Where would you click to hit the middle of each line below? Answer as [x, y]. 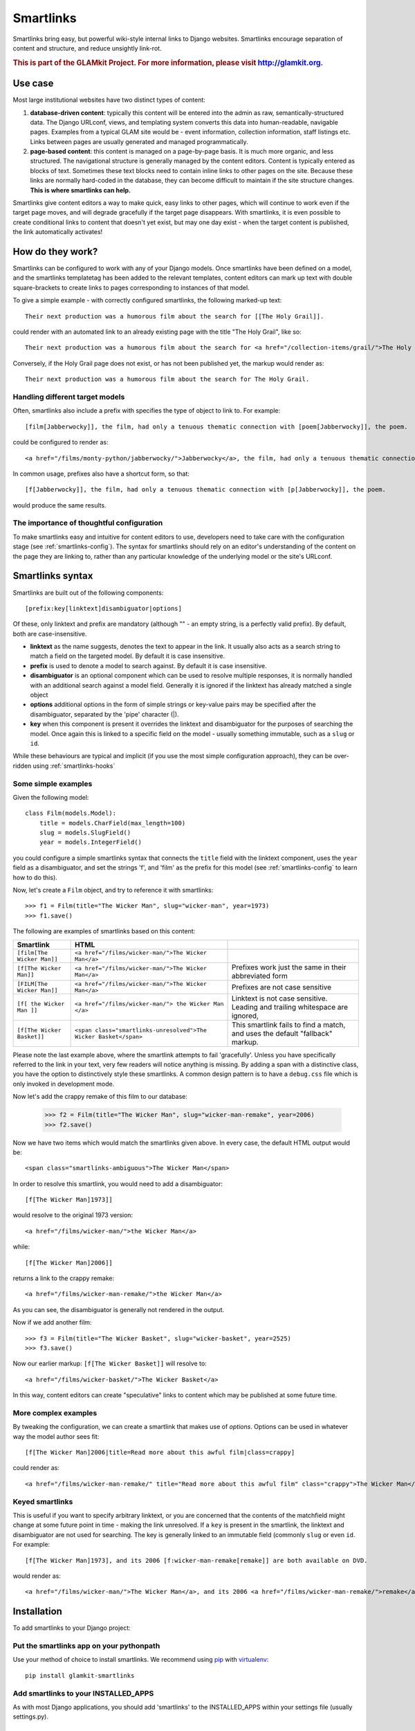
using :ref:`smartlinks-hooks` [74, 766]
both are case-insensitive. [50, 634]
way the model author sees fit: [56, 1436]
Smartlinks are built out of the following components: [88, 593]
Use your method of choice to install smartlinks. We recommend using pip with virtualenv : [141, 1660]
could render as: [36, 1468]
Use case [33, 83]
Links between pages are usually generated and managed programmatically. [139, 141]
